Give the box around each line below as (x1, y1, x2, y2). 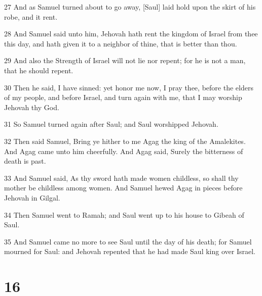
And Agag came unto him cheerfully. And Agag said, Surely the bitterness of (4, 145, 243, 156)
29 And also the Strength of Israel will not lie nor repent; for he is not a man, (4, 55, 246, 66)
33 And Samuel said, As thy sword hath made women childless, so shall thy (4, 172, 239, 183)
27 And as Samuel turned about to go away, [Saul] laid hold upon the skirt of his (4, 2, 256, 12)
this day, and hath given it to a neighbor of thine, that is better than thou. (4, 38, 237, 48)
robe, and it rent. (4, 11, 58, 22)
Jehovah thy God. (4, 102, 59, 112)
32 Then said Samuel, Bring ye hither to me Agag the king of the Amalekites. (4, 135, 246, 146)
